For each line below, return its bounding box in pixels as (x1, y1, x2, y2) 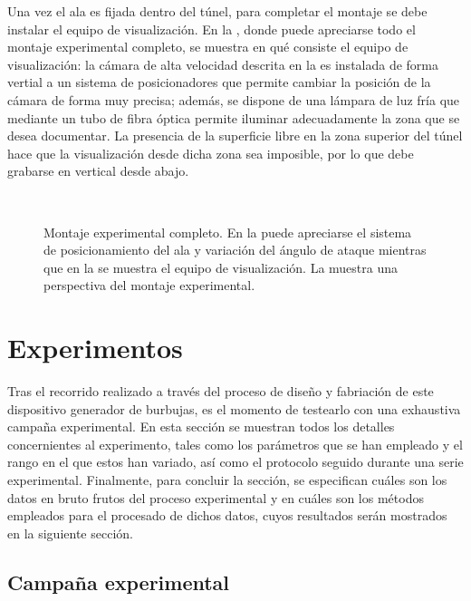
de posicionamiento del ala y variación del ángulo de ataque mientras (43, 240, 427, 259)
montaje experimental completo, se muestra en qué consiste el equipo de (7, 37, 409, 56)
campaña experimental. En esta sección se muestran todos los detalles (7, 417, 395, 436)
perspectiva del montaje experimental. (43, 276, 255, 295)
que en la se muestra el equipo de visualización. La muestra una (43, 257, 398, 276)
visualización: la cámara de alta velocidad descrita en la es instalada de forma (7, 54, 439, 73)
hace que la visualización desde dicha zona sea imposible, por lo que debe (7, 143, 414, 162)
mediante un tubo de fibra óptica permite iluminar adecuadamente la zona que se (7, 108, 460, 127)
